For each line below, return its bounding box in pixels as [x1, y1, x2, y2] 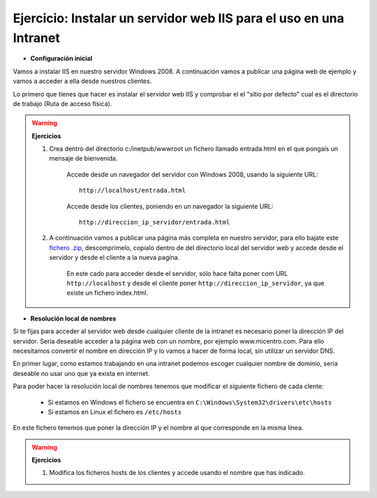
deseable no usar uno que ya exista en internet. [13, 369, 150, 377]
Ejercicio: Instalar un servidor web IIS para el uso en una [13, 10, 345, 26]
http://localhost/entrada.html [79, 186, 186, 195]
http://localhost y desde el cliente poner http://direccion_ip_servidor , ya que [66, 279, 325, 287]
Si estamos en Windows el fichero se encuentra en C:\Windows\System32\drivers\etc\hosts [47, 398, 332, 407]
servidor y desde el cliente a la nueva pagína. [49, 254, 180, 262]
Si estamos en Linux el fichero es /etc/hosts [47, 407, 182, 416]
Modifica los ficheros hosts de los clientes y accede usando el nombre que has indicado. [49, 469, 305, 477]
